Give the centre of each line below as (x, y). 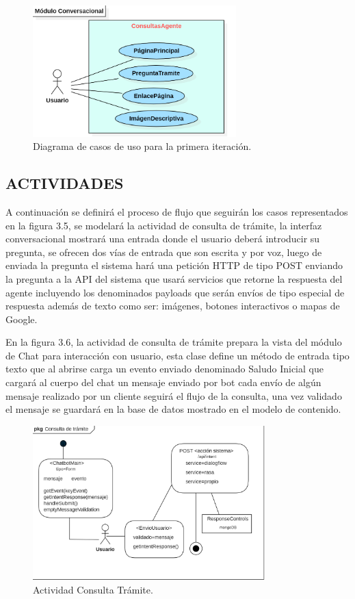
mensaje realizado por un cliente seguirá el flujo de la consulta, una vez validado (174, 395)
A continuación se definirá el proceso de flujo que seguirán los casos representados (177, 211)
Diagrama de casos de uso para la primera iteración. (142, 146)
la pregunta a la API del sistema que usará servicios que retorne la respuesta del (174, 278)
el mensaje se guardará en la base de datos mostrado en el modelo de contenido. (173, 409)
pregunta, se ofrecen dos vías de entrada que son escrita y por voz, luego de (164, 252)
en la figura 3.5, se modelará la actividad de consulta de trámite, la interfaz (164, 225)
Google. (22, 319)
